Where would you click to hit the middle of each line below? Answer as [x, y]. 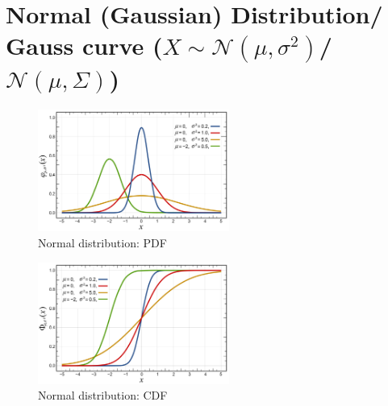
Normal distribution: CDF [103, 395]
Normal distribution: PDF [102, 243]
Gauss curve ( [84, 46]
